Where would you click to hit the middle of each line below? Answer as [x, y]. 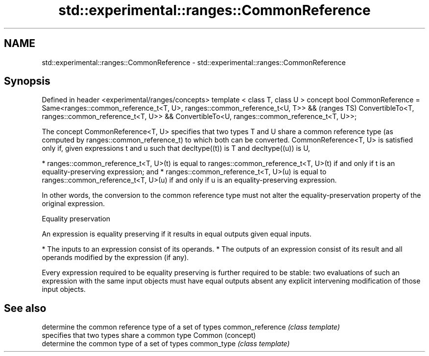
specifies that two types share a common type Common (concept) [149, 335]
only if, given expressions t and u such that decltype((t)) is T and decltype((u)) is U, [176, 148]
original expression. [73, 204]
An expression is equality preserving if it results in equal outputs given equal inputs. [177, 234]
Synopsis [27, 81]
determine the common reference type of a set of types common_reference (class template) [191, 327]
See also [25, 308]
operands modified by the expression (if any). [115, 258]
